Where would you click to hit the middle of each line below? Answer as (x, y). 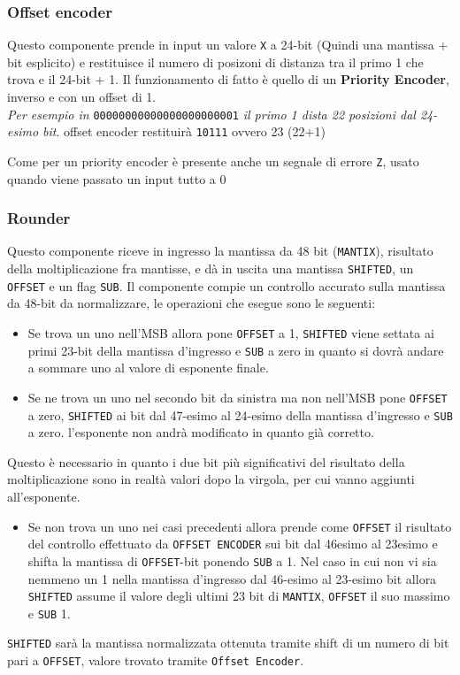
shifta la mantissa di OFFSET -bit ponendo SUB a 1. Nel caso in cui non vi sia (232, 560)
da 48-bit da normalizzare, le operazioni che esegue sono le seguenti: (192, 303)
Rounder (39, 218)
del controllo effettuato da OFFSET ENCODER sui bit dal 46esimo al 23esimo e (233, 544)
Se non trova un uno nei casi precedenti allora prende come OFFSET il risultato (240, 526)
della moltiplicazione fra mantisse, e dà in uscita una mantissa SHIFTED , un (211, 268)
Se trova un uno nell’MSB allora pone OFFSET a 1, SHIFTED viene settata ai (231, 333)
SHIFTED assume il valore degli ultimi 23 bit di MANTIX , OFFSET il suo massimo (239, 596)
